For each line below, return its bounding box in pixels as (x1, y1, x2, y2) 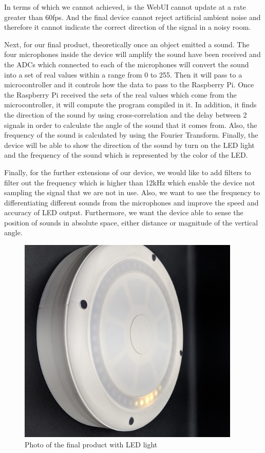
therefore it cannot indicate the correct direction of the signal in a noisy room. (4, 22, 251, 32)
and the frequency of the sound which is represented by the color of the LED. (4, 149, 248, 160)
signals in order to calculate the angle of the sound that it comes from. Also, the (4, 119, 257, 130)
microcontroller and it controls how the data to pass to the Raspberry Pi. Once (4, 79, 254, 90)
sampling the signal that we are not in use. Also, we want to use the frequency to (4, 187, 260, 198)
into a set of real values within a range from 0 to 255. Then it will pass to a (4, 69, 242, 80)
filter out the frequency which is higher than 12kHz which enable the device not (4, 177, 255, 187)
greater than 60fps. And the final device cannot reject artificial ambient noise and (4, 11, 261, 22)
